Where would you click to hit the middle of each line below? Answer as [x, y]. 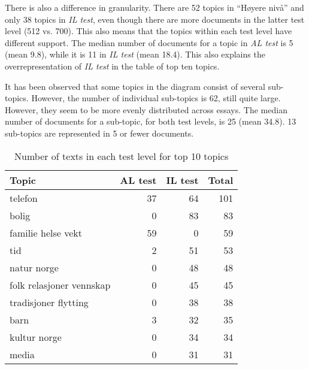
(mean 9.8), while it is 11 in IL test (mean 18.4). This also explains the [135, 54]
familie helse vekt [46, 232]
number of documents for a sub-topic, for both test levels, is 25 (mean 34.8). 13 [151, 121]
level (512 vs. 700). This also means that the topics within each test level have [149, 31]
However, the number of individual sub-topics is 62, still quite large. [156, 98]
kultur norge [36, 337]
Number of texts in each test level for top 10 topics [122, 156]
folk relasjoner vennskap [60, 285]
